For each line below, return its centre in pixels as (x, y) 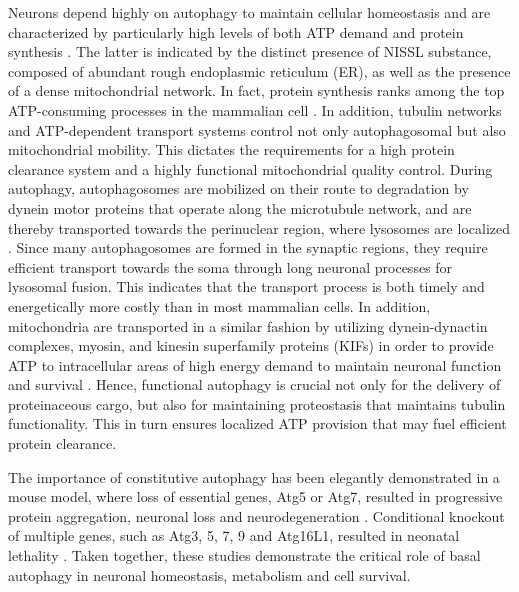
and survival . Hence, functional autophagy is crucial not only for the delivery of (254, 384)
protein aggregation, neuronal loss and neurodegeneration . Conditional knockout (256, 515)
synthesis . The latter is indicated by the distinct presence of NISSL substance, (250, 51)
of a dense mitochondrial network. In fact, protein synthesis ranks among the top (256, 90)
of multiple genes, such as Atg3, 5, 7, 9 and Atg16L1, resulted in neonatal (234, 535)
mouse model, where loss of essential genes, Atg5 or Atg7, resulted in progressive (255, 496)
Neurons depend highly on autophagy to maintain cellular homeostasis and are (249, 12)
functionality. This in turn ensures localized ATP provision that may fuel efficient (257, 423)
